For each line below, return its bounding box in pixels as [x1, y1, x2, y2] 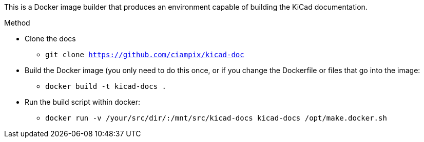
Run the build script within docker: [25, 98, 140, 106]
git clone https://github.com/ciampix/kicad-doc [45, 51, 244, 59]
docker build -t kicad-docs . [45, 82, 167, 90]
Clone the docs [25, 34, 76, 43]
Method [4, 18, 30, 27]
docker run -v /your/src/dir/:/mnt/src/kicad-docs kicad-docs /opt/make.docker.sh [45, 114, 387, 122]
